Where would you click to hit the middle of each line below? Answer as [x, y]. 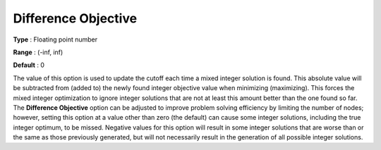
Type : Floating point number [55, 39]
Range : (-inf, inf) [38, 52]
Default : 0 [29, 65]
